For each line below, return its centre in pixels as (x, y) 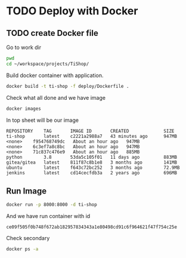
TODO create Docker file (52, 33)
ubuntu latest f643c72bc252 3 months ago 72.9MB (93, 168)
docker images (24, 109)
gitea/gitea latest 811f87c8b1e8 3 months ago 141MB (92, 162)
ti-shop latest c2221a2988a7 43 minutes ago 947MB (92, 136)
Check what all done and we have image (56, 97)
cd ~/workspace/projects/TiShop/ (48, 64)
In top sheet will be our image (43, 120)
